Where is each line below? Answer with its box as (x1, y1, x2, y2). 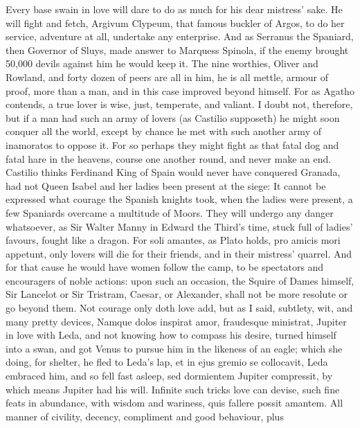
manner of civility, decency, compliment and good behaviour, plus (6, 409, 284, 423)
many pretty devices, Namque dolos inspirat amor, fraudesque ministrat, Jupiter (6, 314, 347, 328)
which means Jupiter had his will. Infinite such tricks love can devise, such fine (6, 382, 340, 396)
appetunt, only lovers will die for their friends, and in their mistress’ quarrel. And (6, 246, 352, 260)
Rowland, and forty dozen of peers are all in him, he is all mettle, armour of (6, 69, 329, 84)
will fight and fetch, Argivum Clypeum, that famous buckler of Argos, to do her (6, 15, 345, 30)
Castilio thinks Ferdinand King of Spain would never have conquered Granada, (6, 165, 341, 179)
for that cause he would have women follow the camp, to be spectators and (6, 260, 324, 274)
